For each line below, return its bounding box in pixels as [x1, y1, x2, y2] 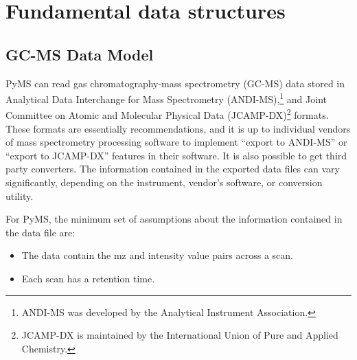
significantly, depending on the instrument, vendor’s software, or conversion [5, 175, 323, 190]
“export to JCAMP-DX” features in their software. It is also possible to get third [5, 148, 347, 162]
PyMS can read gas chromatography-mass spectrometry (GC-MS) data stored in [5, 76, 345, 90]
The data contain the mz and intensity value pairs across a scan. [21, 248, 293, 262]
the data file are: [5, 225, 76, 239]
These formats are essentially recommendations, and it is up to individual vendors [5, 121, 351, 135]
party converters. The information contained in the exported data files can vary [5, 161, 340, 176]
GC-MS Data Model [5, 43, 154, 65]
